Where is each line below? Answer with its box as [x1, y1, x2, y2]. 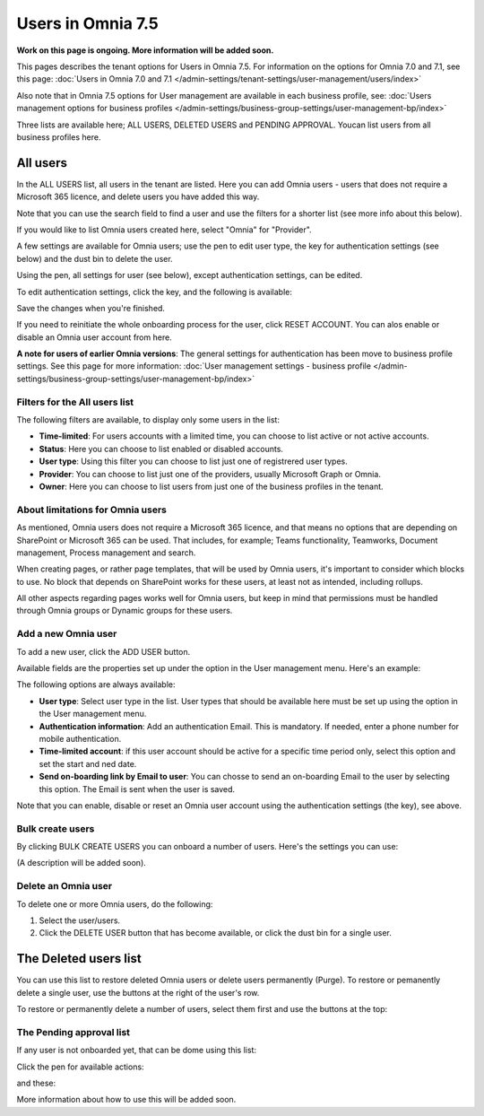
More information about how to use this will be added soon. [16, 1094, 237, 1105]
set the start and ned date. [39, 758, 137, 769]
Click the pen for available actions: [16, 1061, 144, 1072]
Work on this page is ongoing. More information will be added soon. [16, 45, 274, 56]
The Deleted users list [16, 951, 143, 966]
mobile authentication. [39, 733, 122, 744]
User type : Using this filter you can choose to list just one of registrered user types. [39, 456, 349, 466]
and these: [16, 1077, 56, 1088]
